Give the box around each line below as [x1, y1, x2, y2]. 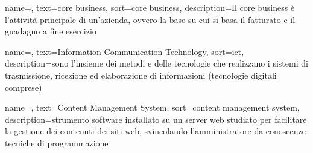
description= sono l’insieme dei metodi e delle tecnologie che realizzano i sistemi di [5, 57, 308, 70]
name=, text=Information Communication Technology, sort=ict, [5, 45, 244, 57]
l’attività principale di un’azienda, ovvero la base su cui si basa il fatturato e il [5, 13, 296, 25]
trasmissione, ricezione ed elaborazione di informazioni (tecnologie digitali [5, 68, 277, 81]
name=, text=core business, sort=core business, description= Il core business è [5, 1, 295, 13]
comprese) [5, 80, 42, 93]
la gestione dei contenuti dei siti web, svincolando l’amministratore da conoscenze [5, 125, 306, 137]
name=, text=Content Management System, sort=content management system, [5, 101, 300, 114]
